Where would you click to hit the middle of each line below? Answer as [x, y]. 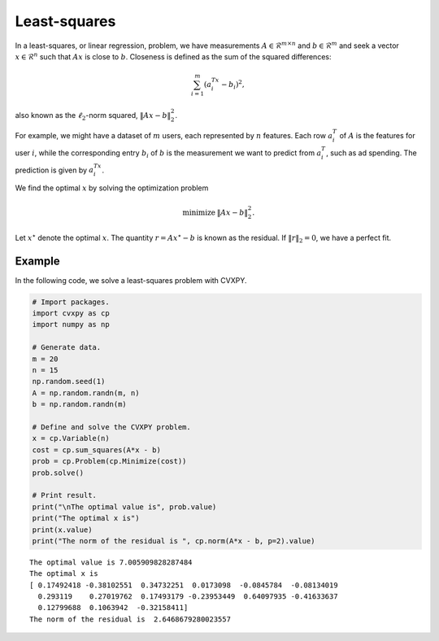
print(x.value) [62, 530]
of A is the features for [377, 136]
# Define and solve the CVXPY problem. [111, 427]
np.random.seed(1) [69, 382]
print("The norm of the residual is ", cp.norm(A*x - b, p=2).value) [174, 541]
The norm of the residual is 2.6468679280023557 [130, 619]
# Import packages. [71, 302]
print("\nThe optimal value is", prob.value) [124, 507]
